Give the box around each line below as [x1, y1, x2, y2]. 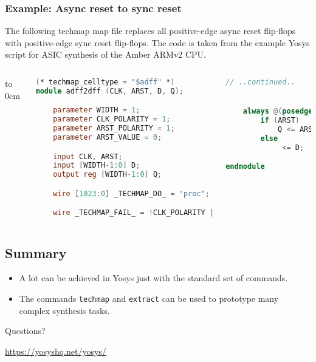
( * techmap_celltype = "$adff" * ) [35, 78, 175, 86]
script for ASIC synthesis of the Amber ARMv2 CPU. [5, 48, 206, 61]
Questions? [5, 324, 46, 337]
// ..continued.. [225, 78, 295, 86]
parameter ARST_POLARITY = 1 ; [53, 124, 175, 133]
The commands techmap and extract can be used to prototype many [19, 292, 279, 305]
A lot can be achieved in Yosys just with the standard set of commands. [19, 271, 288, 284]
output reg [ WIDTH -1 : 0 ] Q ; [53, 170, 162, 179]
